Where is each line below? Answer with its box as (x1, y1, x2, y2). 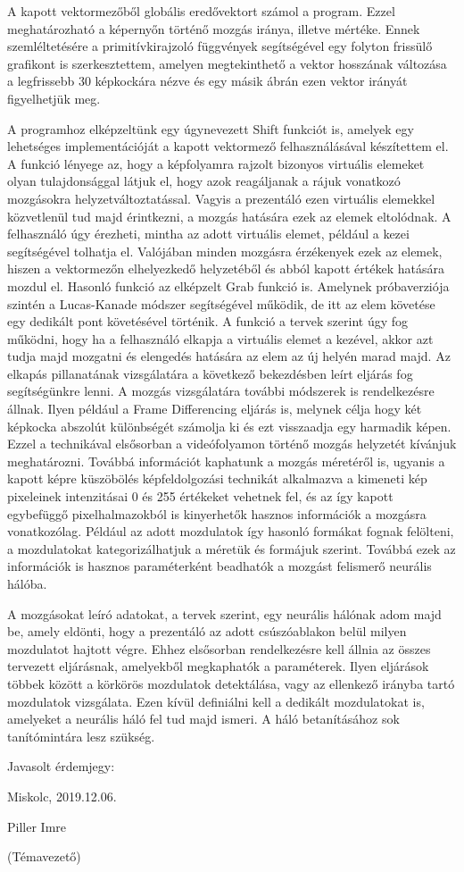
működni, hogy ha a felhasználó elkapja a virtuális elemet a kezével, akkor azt (7, 329, 434, 348)
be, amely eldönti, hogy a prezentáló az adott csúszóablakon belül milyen (7, 622, 407, 641)
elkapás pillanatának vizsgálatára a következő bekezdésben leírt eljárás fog (7, 364, 413, 382)
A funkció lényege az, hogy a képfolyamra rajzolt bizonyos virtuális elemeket (7, 154, 425, 172)
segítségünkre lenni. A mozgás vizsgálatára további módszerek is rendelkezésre (7, 381, 435, 400)
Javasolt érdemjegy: (7, 757, 115, 776)
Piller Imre (7, 817, 66, 835)
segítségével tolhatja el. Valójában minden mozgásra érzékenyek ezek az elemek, (7, 241, 443, 260)
